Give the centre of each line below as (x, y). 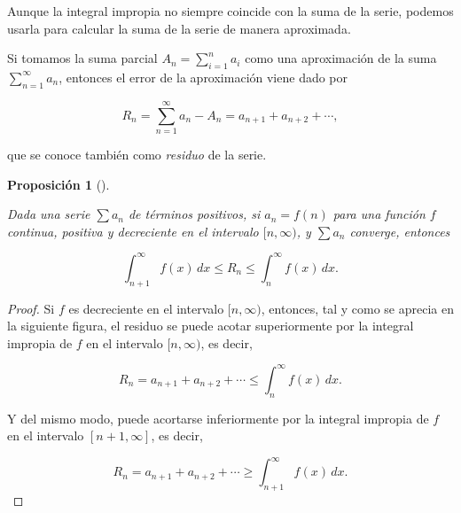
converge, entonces (400, 231)
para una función (379, 214)
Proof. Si (31, 308)
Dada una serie (49, 214)
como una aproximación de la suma (341, 58)
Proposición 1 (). (59, 184)
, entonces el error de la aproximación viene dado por (203, 77)
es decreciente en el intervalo (146, 308)
